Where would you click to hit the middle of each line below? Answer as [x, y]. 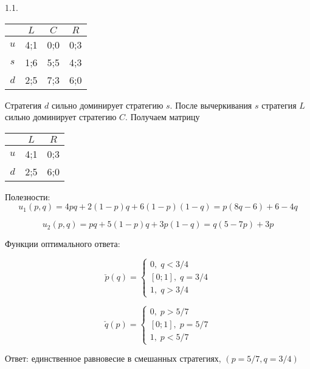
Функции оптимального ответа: [63, 244]
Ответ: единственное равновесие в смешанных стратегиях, [113, 358]
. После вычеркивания [211, 105]
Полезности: [28, 196]
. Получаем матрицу [163, 117]
